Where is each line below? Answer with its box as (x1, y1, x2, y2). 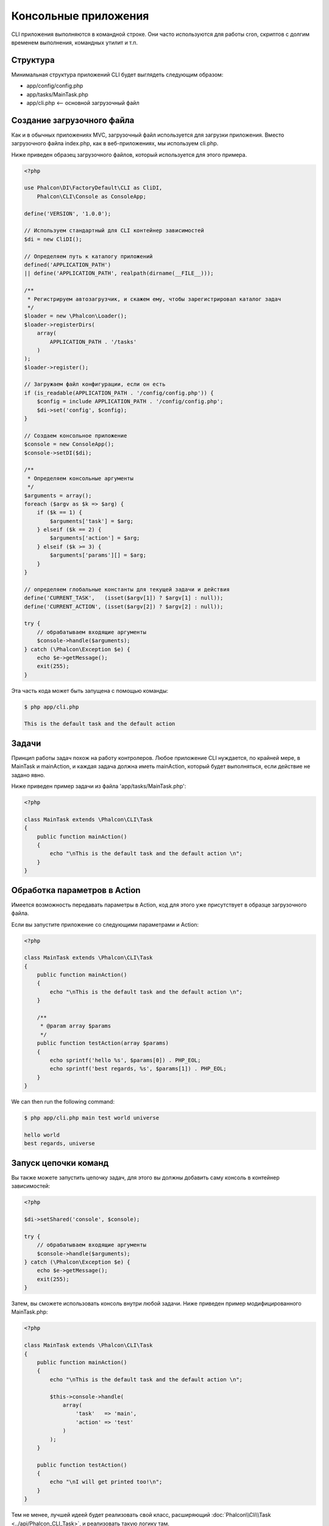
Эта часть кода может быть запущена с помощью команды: (11, 687, 169, 694)
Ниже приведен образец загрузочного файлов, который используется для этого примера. (11, 151, 247, 158)
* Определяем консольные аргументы (27, 475, 134, 482)
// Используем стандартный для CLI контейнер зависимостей (24, 227, 204, 234)
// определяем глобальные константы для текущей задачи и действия (24, 586, 230, 593)
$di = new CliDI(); (24, 236, 82, 242)
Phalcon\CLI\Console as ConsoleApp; (37, 193, 146, 200)
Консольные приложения (11, 9, 149, 23)
